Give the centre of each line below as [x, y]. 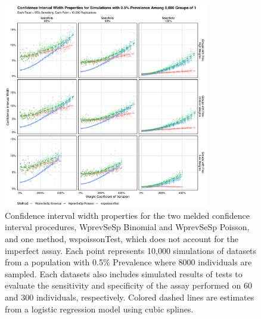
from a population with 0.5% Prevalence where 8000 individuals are [128, 262]
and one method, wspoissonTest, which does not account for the [122, 238]
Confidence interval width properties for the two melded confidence [127, 215]
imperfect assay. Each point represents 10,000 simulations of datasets [131, 250]
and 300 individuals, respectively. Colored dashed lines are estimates [130, 297]
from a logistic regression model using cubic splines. [99, 309]
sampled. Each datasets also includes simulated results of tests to [124, 273]
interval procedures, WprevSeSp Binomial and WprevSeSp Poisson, [127, 227]
